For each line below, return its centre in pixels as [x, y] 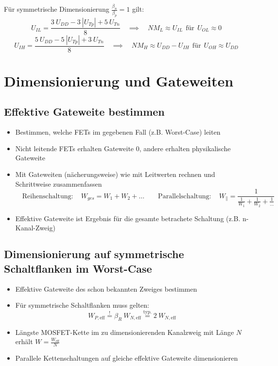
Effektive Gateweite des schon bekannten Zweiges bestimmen [106, 288]
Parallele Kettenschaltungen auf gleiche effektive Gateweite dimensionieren [127, 358]
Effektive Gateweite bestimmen [84, 112]
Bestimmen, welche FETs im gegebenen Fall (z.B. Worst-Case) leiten [118, 132]
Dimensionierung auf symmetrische [94, 254]
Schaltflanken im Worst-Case [78, 268]
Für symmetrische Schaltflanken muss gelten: [82, 305]
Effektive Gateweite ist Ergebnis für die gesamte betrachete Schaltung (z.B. [128, 218]
